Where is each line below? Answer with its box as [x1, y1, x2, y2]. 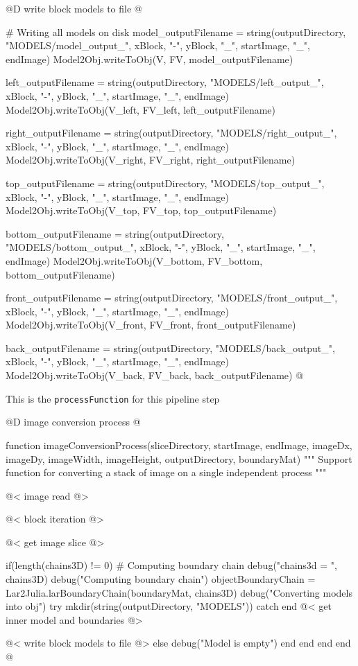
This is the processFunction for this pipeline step [6, 391, 220, 405]
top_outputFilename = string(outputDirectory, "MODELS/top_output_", [6, 175, 325, 190]
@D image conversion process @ [6, 414, 141, 429]
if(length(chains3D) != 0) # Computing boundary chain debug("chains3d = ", [6, 558, 337, 572]
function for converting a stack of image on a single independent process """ [6, 465, 327, 480]
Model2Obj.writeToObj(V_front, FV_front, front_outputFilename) [6, 317, 296, 332]
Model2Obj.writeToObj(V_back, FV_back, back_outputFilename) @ [6, 368, 304, 383]
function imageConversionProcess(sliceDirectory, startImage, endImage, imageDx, [6, 437, 352, 452]
